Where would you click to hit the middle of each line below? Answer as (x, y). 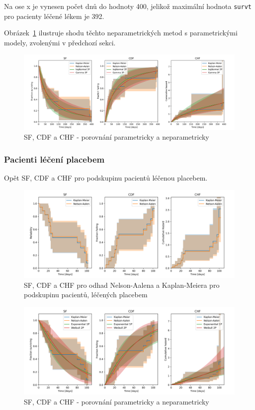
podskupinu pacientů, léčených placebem (86, 295)
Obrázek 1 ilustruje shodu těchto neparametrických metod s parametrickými (121, 33)
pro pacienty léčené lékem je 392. (54, 16)
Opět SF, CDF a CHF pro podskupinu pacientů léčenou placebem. (106, 177)
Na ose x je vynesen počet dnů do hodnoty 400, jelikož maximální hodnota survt (128, 6)
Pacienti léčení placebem (54, 159)
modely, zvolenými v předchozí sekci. (60, 42)
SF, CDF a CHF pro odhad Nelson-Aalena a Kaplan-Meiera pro (122, 285)
